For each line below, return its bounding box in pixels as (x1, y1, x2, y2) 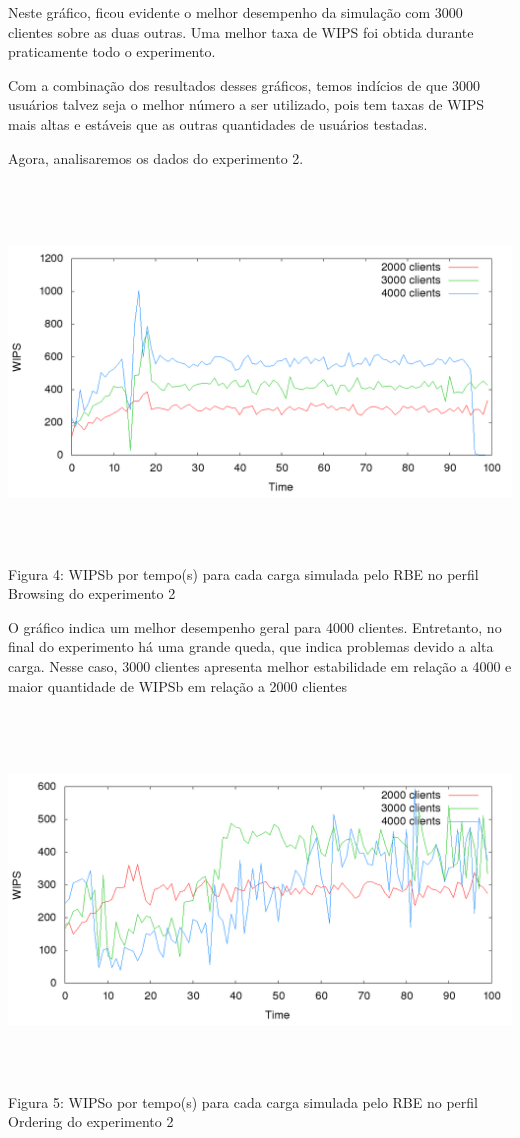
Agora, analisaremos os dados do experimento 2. (8, 147, 304, 168)
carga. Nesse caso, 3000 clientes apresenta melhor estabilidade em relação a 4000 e (8, 656, 512, 677)
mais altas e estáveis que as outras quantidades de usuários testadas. (8, 113, 428, 134)
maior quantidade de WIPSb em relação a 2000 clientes (8, 675, 348, 696)
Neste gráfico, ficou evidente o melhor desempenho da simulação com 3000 (8, 2, 463, 22)
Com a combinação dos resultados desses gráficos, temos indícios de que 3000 (8, 74, 481, 95)
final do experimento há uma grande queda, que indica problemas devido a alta (8, 636, 494, 657)
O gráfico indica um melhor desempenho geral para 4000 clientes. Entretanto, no (8, 616, 502, 637)
